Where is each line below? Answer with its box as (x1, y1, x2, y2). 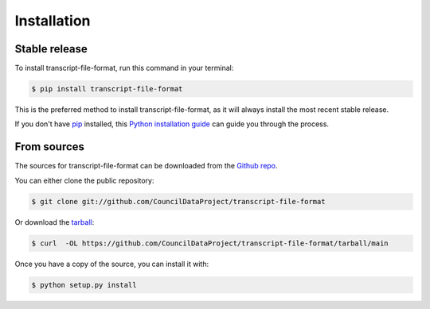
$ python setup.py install (31, 280, 137, 289)
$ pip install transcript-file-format (31, 84, 183, 94)
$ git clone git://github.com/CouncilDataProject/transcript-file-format (31, 197, 326, 206)
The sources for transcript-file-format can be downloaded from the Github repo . (14, 161, 278, 171)
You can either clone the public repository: (14, 176, 154, 185)
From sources (14, 140, 85, 154)
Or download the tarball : (14, 217, 95, 226)
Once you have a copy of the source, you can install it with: (14, 259, 209, 268)
